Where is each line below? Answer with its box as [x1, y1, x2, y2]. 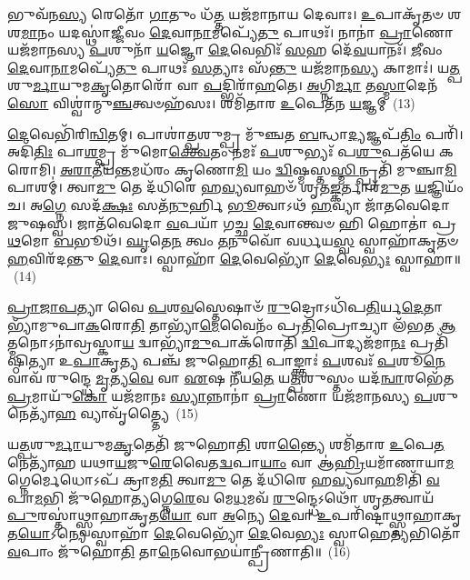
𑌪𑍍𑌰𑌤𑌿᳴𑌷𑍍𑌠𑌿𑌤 [409, 333, 449, 352]
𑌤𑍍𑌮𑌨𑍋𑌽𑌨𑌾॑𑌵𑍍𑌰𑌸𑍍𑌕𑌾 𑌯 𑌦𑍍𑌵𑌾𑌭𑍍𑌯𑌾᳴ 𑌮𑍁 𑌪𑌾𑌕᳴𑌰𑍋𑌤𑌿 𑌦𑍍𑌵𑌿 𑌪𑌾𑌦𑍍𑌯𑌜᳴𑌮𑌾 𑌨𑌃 [7, 333, 406, 352]
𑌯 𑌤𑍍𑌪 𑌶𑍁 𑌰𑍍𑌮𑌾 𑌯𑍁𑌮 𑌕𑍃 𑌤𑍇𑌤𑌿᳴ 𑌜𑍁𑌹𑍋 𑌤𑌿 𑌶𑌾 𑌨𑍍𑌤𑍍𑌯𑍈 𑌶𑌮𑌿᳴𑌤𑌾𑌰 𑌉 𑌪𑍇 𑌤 [7, 435, 445, 454]
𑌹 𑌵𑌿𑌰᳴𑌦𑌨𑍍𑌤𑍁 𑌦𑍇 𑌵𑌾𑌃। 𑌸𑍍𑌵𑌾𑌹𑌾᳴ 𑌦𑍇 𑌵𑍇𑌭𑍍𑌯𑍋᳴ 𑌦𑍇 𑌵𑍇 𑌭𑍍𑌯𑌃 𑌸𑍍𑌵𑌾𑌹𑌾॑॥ [7, 248, 461, 267]
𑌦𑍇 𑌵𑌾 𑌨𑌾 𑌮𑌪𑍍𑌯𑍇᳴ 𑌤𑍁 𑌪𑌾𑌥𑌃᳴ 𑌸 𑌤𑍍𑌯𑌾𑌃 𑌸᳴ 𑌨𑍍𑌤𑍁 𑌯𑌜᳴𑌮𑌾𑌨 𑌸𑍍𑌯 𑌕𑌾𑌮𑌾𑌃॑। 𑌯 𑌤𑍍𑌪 [7, 57, 460, 76]
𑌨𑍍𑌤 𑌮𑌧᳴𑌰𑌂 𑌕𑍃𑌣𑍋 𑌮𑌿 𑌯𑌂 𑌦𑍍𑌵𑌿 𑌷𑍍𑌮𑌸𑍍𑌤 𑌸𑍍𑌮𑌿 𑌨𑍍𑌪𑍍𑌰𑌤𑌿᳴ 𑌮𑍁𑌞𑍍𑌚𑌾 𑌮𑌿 [115, 159, 457, 178]
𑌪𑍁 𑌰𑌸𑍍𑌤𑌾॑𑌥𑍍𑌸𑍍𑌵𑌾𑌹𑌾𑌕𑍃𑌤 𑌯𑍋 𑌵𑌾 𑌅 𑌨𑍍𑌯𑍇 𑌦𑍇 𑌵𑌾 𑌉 [7, 505, 332, 525]
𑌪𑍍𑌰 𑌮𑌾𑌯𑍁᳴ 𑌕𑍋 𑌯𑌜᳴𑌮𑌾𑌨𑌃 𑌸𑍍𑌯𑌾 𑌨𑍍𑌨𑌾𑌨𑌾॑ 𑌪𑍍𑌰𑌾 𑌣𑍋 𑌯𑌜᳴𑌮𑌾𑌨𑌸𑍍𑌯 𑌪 [7, 385, 433, 405]
